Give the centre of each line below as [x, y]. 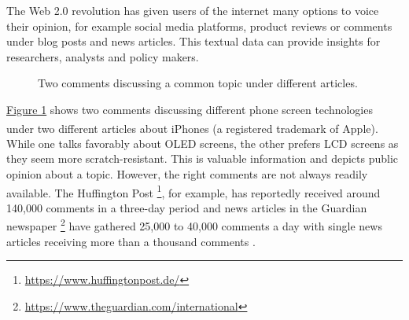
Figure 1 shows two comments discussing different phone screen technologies [190, 109]
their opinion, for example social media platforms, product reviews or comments [199, 26]
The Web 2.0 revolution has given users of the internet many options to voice [193, 10]
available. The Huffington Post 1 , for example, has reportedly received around [193, 191]
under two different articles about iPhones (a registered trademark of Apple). [192, 128]
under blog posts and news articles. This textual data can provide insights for [193, 41]
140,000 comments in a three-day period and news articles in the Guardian [187, 207]
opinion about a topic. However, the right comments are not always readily [187, 174]
